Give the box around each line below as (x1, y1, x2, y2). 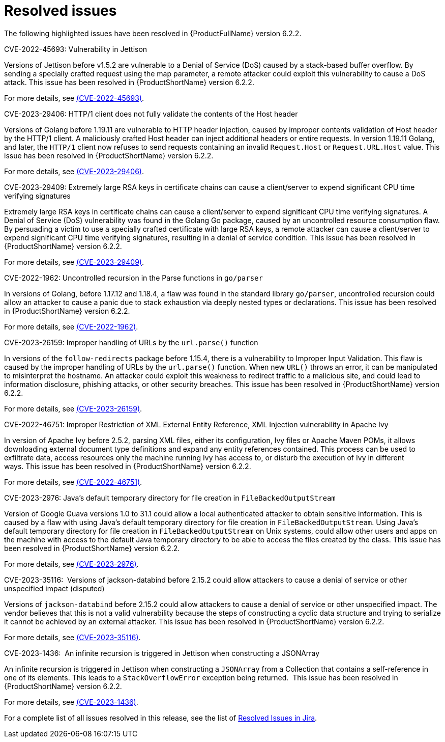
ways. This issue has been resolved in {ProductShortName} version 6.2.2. (4, 461, 251, 471)
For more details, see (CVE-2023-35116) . (4, 633, 141, 642)
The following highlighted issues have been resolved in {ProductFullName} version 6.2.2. (4, 29, 302, 38)
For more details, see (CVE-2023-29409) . (4, 257, 144, 266)
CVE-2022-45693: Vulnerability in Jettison (4, 44, 147, 53)
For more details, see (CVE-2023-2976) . (4, 559, 139, 568)
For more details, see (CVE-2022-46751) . (4, 477, 142, 486)
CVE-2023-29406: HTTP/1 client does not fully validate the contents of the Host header (4, 109, 298, 118)
